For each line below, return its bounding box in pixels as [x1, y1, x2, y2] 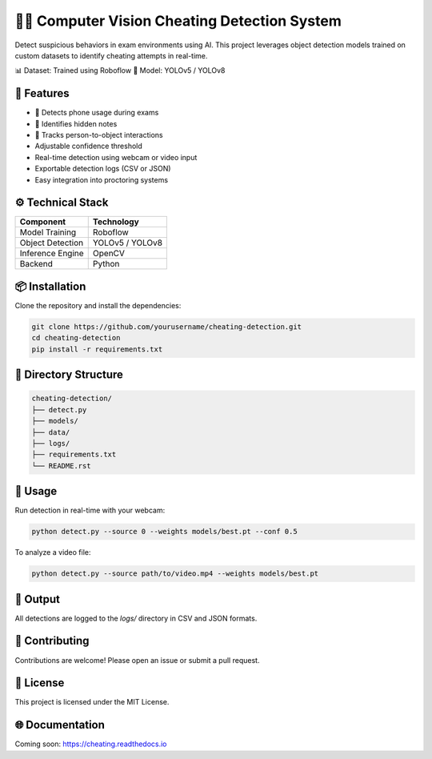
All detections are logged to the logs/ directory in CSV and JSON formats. [14, 613, 258, 623]
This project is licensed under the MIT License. [14, 697, 170, 707]
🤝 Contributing [14, 634, 90, 648]
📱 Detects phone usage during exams [34, 108, 159, 118]
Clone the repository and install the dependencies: [14, 301, 182, 310]
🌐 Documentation [14, 718, 106, 732]
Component [19, 216, 66, 227]
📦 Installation [14, 279, 86, 293]
